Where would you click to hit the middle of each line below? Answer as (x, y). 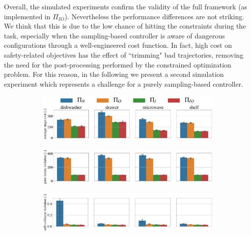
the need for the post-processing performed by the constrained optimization (118, 64)
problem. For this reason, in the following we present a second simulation (114, 74)
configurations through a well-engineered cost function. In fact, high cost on (118, 45)
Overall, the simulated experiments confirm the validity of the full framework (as (126, 6)
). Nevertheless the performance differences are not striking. (154, 16)
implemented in (27, 16)
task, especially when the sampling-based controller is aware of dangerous (114, 35)
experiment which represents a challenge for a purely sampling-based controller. (124, 84)
